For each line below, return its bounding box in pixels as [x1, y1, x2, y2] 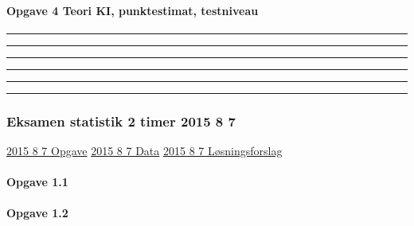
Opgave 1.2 [6, 205, 68, 221]
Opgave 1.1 [6, 173, 68, 190]
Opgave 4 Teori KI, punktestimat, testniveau [6, 2, 259, 18]
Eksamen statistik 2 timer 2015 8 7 [6, 111, 236, 131]
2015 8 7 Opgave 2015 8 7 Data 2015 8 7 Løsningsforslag [6, 142, 283, 159]
